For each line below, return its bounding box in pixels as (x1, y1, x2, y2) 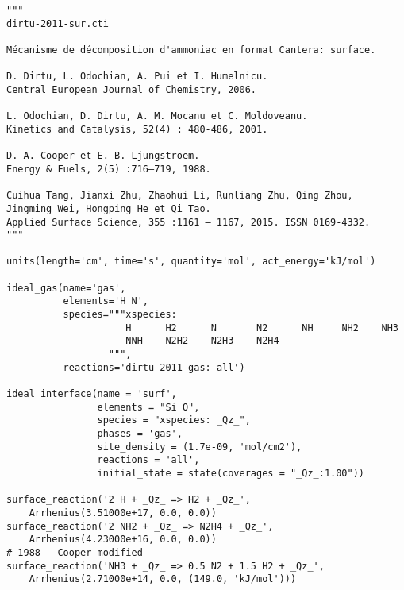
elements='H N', (63, 295, 148, 307)
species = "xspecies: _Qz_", (97, 415, 251, 426)
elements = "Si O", (97, 401, 200, 413)
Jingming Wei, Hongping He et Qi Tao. (6, 202, 211, 214)
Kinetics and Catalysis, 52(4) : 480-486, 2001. (6, 123, 268, 135)
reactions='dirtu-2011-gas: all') (63, 361, 245, 373)
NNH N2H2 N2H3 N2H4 (125, 335, 279, 347)
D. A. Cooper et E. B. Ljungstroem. (6, 150, 200, 162)
